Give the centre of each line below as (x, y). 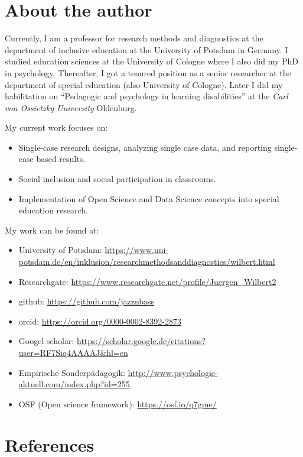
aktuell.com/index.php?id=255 (74, 384)
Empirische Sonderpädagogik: (72, 372)
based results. (61, 159)
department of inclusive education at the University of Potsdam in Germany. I (146, 49)
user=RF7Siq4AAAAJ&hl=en (73, 352)
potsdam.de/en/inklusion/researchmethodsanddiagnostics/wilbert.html (147, 262)
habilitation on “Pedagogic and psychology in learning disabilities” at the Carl (146, 96)
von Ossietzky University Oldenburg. (71, 107)
